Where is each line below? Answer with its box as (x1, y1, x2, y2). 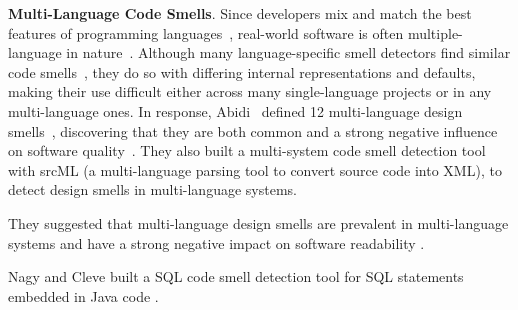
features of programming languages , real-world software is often (8, 22, 404, 43)
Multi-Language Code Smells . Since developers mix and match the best (8, 3, 472, 23)
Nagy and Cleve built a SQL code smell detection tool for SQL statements (8, 266, 464, 287)
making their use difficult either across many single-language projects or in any (8, 81, 492, 102)
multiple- (407, 22, 463, 43)
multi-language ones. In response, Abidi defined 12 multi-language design (8, 100, 463, 121)
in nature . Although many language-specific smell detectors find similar (66, 42, 511, 63)
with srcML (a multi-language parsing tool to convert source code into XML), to (8, 159, 502, 180)
